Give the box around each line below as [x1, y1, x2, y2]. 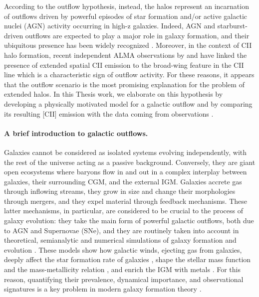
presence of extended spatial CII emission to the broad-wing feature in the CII [4, 59, 244, 70]
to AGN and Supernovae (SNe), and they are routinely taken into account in [4, 225, 239, 235]
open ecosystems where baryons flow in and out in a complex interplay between [4, 166, 247, 177]
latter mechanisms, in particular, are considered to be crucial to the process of [4, 205, 243, 216]
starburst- [217, 20, 248, 31]
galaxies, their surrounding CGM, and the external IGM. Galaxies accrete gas [4, 176, 242, 186]
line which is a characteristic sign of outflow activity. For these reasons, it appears [4, 69, 255, 80]
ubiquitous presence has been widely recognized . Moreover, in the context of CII [4, 40, 252, 50]
